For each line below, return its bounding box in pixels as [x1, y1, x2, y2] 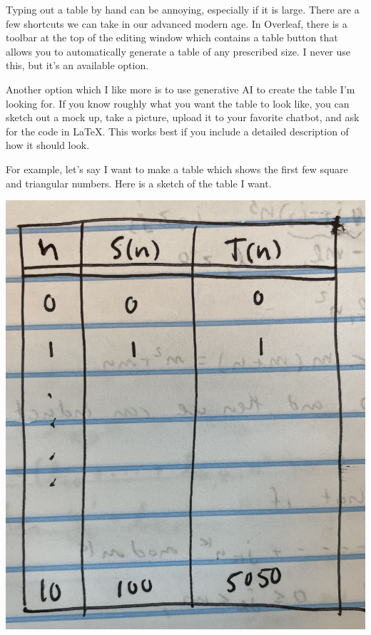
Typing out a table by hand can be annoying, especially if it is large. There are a [6, 2, 360, 16]
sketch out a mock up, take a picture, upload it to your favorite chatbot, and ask [6, 110, 360, 125]
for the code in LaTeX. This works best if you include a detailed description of [6, 123, 349, 138]
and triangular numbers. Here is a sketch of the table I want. [6, 175, 272, 190]
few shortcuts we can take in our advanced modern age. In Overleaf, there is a [6, 16, 347, 31]
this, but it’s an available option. [6, 58, 149, 73]
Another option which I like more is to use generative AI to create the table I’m [6, 81, 355, 96]
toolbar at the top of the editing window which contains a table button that [6, 30, 338, 45]
